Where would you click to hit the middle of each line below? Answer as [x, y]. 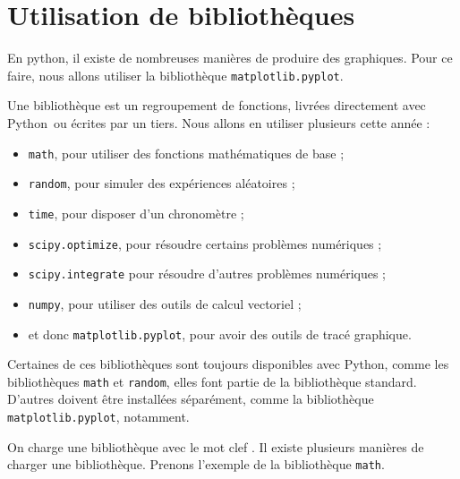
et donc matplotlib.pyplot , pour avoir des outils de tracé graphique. [220, 334]
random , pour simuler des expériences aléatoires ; [162, 183]
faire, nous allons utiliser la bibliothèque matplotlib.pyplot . [175, 75]
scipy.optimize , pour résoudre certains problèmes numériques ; [205, 243]
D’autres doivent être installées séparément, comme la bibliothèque [191, 399]
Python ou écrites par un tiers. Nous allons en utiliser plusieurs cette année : [219, 122]
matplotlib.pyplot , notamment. [98, 416]
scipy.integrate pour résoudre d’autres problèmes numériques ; [207, 274]
